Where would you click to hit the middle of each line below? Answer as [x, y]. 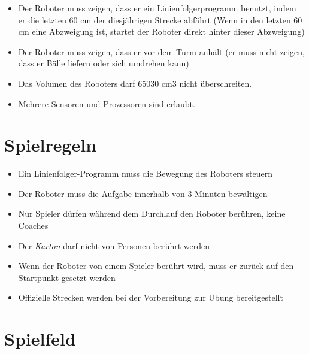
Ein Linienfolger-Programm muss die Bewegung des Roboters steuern [146, 173]
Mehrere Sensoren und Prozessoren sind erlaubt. [107, 103]
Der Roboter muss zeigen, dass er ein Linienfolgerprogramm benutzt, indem [157, 8]
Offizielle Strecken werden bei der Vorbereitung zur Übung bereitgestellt [151, 297]
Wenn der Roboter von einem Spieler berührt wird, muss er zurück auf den [156, 266]
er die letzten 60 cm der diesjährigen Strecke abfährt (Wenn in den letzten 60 [160, 19]
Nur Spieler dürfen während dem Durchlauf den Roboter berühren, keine [152, 214]
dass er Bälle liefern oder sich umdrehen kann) [104, 63]
